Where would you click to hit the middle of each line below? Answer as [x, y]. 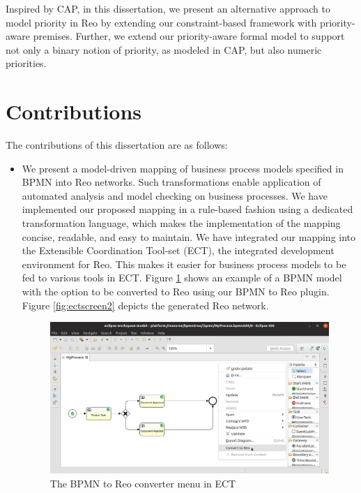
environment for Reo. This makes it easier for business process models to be [184, 264]
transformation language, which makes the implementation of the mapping [181, 223]
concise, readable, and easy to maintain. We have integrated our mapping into [189, 236]
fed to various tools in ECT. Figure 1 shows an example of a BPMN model [182, 278]
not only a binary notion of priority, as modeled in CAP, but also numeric [164, 49]
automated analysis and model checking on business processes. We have [175, 195]
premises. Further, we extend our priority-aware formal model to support [189, 36]
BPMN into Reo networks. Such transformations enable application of [171, 182]
